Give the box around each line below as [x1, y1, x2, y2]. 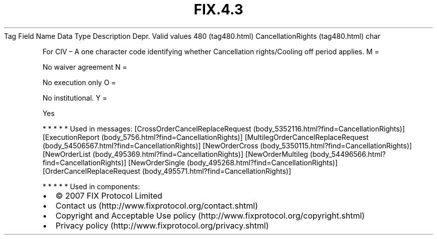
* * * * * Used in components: [42, 182, 140, 191]
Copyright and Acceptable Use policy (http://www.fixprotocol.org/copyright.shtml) [55, 210, 365, 221]
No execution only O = [42, 78, 116, 87]
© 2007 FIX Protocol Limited [55, 190, 163, 201]
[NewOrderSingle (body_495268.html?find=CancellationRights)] [128, 158, 338, 167]
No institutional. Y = [42, 93, 107, 102]
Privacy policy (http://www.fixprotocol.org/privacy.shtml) [55, 220, 269, 231]
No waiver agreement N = [42, 62, 127, 71]
